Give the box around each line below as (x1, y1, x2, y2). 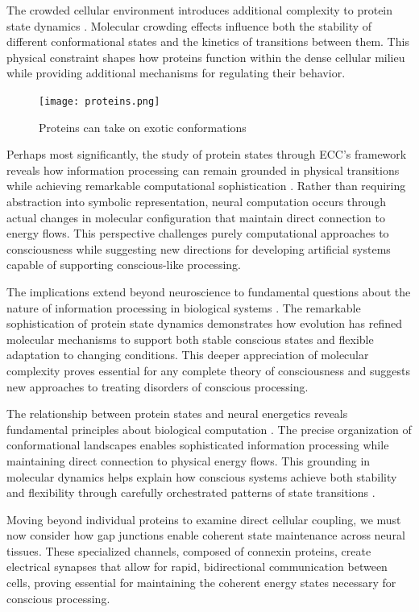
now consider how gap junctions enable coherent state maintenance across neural (6, 527, 405, 544)
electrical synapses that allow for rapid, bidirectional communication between (6, 558, 388, 575)
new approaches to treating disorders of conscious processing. (6, 378, 309, 395)
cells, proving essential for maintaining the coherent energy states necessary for (6, 574, 396, 591)
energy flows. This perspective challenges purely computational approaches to (6, 225, 389, 242)
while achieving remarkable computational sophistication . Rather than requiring (6, 177, 406, 194)
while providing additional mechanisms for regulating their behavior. (6, 64, 346, 81)
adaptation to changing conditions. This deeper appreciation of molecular (6, 346, 369, 363)
